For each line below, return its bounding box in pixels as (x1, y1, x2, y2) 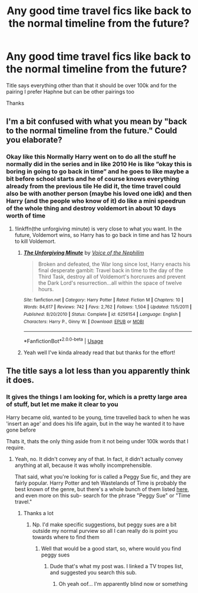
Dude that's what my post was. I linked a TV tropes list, (49, 562, 184, 569)
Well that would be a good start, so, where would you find (41, 545, 181, 552)
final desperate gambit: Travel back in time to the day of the (38, 266, 183, 274)
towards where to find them (32, 533, 100, 541)
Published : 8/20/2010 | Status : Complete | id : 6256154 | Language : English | (23, 311, 181, 317)
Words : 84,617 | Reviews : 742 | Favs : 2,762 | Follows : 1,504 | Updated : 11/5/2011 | (23, 304, 192, 310)
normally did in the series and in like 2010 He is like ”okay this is (6, 160, 192, 169)
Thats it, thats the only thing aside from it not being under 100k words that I (6, 437, 189, 444)
